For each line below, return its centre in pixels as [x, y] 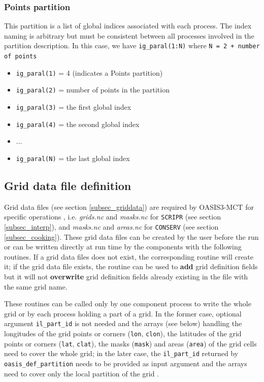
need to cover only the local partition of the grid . [82, 373]
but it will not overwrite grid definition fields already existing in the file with [126, 277]
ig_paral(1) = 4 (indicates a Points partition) [89, 72]
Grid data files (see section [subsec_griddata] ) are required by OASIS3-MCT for [129, 206]
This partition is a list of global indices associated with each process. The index [128, 26]
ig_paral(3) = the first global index [74, 107]
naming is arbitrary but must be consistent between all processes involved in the [129, 35]
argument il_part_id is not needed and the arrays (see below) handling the [123, 323]
